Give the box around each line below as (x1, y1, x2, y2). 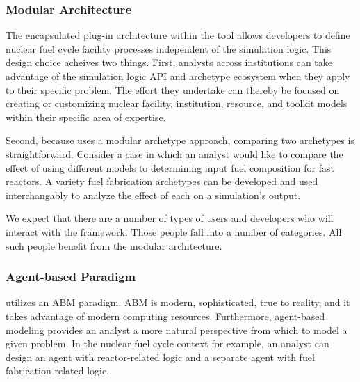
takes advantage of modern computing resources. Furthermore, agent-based (6, 308, 325, 323)
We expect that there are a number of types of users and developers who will (6, 211, 334, 225)
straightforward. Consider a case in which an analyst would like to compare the (6, 146, 343, 161)
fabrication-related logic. (6, 363, 110, 378)
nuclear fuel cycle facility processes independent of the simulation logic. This (6, 41, 332, 56)
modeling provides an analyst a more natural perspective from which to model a (6, 322, 347, 337)
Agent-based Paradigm (6, 268, 136, 285)
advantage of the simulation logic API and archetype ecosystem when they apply (6, 69, 350, 83)
